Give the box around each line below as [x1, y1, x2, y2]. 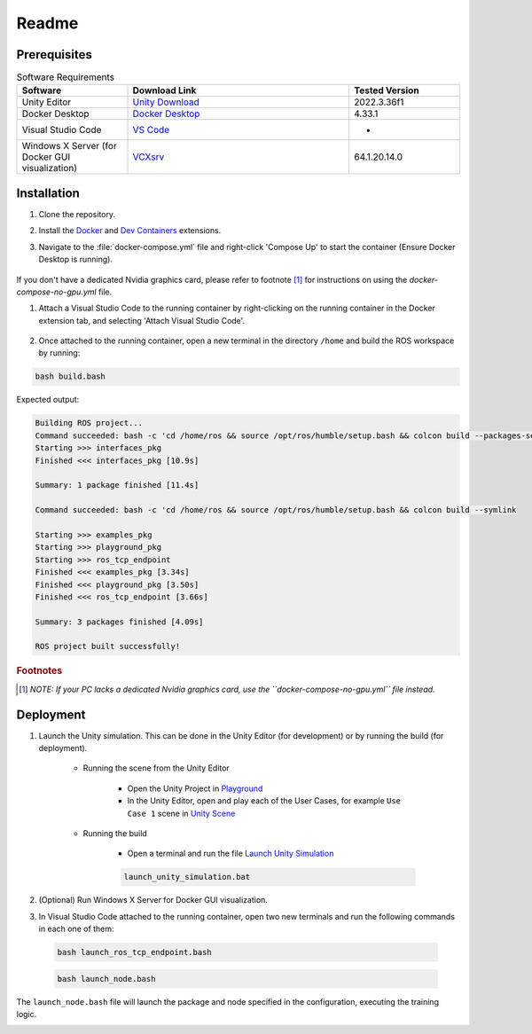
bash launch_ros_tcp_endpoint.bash [57, 947, 212, 958]
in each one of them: [38, 923, 114, 935]
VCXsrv [132, 151, 165, 163]
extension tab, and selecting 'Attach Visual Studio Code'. [38, 315, 246, 325]
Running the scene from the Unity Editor [82, 763, 230, 773]
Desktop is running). [38, 254, 113, 265]
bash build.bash [35, 372, 106, 381]
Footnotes [16, 665, 63, 678]
